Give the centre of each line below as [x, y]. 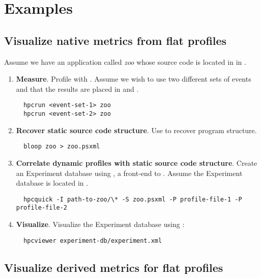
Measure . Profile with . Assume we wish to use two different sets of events [134, 79]
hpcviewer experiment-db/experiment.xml [93, 241]
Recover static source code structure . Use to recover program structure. [136, 130]
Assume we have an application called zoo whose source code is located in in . [125, 61]
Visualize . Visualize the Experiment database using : [100, 224]
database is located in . [52, 183]
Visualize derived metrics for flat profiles [114, 267]
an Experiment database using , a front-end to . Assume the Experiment [129, 173]
